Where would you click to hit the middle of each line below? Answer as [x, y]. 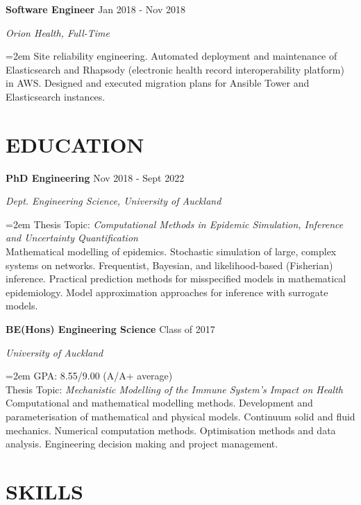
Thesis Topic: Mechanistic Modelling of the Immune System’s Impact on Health [174, 389]
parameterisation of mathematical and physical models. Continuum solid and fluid [180, 416]
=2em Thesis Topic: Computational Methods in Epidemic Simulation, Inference [175, 224]
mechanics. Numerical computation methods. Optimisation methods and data [171, 430]
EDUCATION [75, 144]
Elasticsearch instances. [56, 96]
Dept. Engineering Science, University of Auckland [114, 201]
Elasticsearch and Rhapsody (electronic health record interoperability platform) [175, 69]
